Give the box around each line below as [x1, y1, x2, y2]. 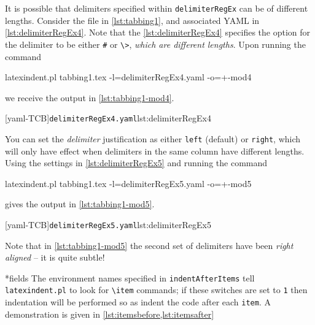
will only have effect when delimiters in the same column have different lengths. [5, 144, 305, 157]
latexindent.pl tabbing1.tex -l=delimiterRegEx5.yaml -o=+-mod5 [5, 177, 252, 189]
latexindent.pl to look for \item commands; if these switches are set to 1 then [5, 283, 308, 296]
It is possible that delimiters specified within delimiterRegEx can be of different [5, 2, 308, 14]
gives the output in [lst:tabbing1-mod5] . [5, 197, 155, 210]
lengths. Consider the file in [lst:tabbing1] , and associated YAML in [5, 13, 260, 26]
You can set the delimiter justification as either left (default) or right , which [5, 132, 301, 145]
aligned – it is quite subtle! [5, 251, 105, 264]
